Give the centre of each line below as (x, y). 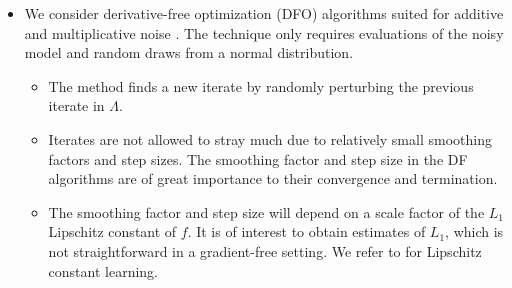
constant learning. (103, 270)
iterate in (76, 105)
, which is (474, 231)
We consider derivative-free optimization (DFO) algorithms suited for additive (264, 13)
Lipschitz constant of (112, 231)
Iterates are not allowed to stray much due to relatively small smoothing (270, 138)
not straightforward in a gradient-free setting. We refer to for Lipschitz (265, 250)
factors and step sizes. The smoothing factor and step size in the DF (258, 158)
